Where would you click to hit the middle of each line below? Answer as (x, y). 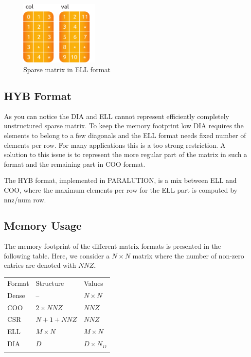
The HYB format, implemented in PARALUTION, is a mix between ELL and (120, 180)
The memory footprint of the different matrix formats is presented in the (113, 246)
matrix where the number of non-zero (188, 255)
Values (93, 283)
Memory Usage (43, 226)
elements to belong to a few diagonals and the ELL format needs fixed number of (125, 135)
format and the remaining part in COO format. (75, 164)
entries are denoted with (40, 265)
